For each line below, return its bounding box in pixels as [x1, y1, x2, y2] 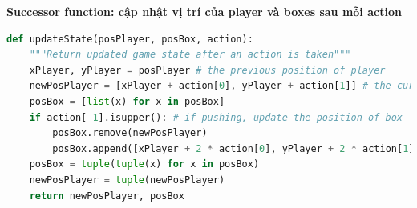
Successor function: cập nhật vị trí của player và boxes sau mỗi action [6, 3, 402, 19]
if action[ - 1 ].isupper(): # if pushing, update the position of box [29, 111, 403, 123]
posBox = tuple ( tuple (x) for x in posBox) [29, 158, 260, 170]
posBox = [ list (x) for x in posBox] [29, 95, 225, 107]
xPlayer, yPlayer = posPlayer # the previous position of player [29, 64, 386, 76]
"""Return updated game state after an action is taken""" [29, 49, 351, 61]
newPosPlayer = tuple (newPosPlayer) [29, 174, 225, 186]
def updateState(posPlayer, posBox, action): [6, 33, 253, 45]
